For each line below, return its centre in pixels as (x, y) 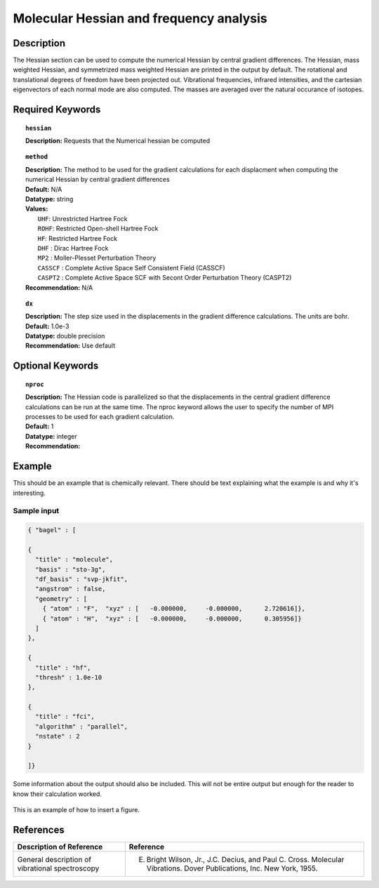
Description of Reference (60, 847)
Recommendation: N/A (59, 287)
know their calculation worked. (57, 794)
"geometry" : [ (61, 599)
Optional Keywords (56, 366)
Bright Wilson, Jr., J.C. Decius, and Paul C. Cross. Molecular (245, 860)
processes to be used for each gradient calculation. (100, 417)
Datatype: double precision (65, 336)
